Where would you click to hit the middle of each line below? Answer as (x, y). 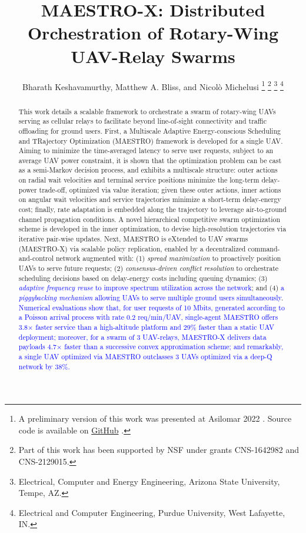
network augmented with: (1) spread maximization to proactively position (168, 258)
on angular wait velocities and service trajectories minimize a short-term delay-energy (150, 199)
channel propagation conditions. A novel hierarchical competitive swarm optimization (149, 219)
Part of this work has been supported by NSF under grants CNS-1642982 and (159, 450)
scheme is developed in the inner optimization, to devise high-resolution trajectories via (152, 229)
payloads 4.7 (37, 347)
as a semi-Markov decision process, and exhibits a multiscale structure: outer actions (148, 170)
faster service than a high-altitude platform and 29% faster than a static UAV (155, 327)
